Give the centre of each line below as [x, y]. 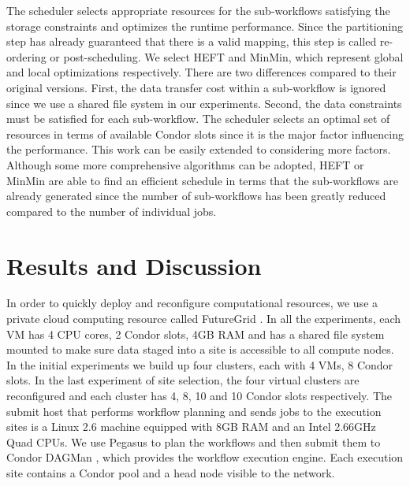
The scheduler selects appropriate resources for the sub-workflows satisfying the [198, 10]
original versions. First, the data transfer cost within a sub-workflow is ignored [196, 87]
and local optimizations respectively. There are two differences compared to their [201, 72]
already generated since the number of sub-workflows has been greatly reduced [196, 196]
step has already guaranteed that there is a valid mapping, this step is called [192, 41]
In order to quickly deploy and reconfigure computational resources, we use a [192, 303]
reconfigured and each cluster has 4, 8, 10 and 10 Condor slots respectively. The [199, 395]
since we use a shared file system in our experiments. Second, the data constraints [204, 103]
